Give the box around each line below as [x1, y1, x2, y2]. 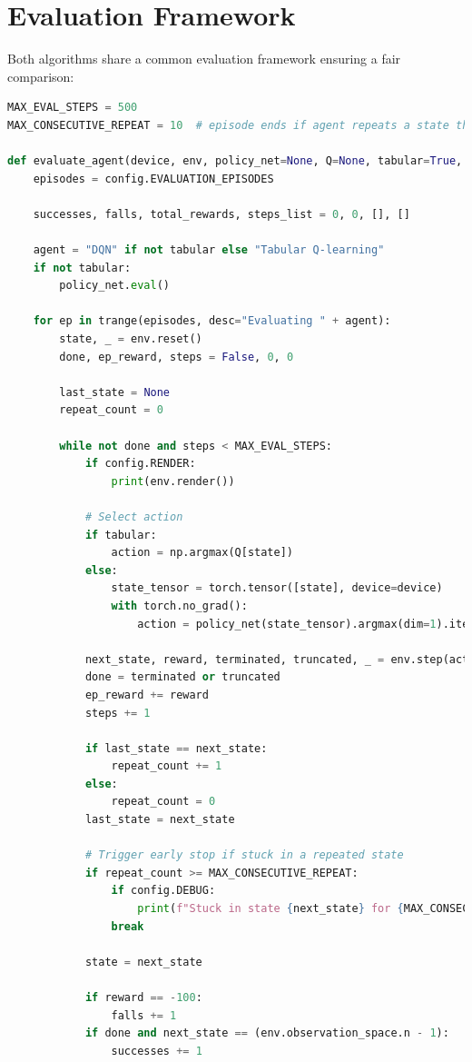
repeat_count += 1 [111, 759, 222, 773]
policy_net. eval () [59, 279, 170, 293]
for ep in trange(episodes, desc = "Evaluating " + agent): [33, 314, 391, 328]
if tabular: [84, 528, 157, 541]
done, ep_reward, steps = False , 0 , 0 [59, 350, 294, 363]
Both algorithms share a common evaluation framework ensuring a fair [7, 49, 401, 68]
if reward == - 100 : [84, 991, 202, 1004]
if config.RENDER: [84, 457, 196, 471]
